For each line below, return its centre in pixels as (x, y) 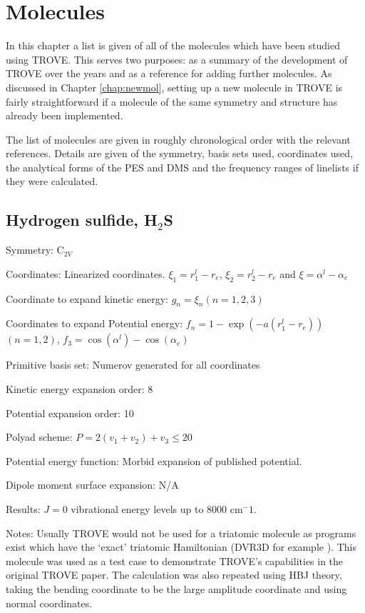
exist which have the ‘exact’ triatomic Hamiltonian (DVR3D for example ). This (181, 547)
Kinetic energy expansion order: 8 (79, 389)
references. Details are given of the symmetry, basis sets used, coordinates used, (179, 153)
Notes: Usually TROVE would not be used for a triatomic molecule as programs (181, 533)
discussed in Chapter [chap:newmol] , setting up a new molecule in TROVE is (174, 87)
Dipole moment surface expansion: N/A (92, 485)
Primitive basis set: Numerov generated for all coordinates (133, 365)
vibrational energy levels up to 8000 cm (157, 509)
